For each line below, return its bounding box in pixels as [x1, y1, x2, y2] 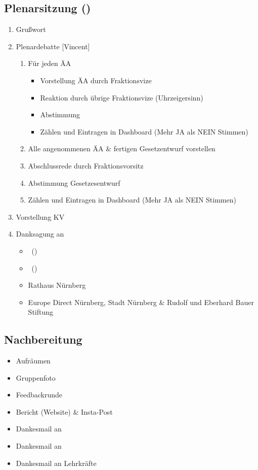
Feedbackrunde [16, 389, 63, 400]
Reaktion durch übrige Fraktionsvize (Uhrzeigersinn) [40, 92, 203, 103]
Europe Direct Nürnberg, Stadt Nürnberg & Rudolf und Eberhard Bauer [28, 296, 254, 307]
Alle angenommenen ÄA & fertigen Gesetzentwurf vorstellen [28, 143, 216, 154]
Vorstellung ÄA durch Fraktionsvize [40, 75, 152, 85]
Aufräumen [16, 355, 51, 366]
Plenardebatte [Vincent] [16, 41, 90, 51]
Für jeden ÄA [28, 58, 71, 69]
